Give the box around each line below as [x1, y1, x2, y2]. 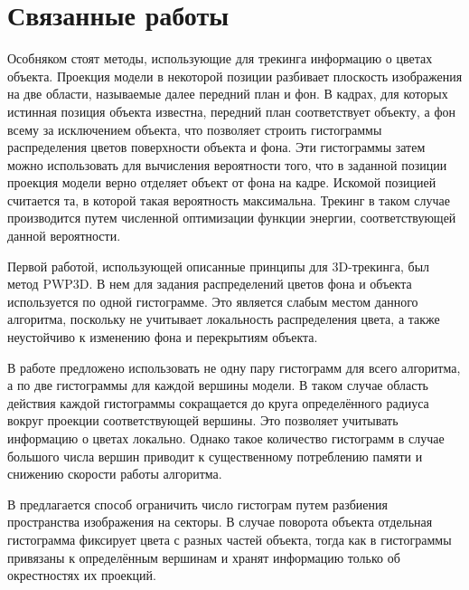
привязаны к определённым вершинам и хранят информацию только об [7, 547, 400, 566]
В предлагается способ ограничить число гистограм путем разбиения [7, 494, 388, 513]
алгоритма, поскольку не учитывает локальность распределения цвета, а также [7, 309, 440, 328]
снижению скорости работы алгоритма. [7, 464, 222, 483]
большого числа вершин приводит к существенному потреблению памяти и [7, 446, 423, 465]
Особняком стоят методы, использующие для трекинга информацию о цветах [7, 49, 433, 68]
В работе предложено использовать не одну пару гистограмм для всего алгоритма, [7, 357, 461, 376]
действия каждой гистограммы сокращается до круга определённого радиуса [7, 393, 429, 412]
